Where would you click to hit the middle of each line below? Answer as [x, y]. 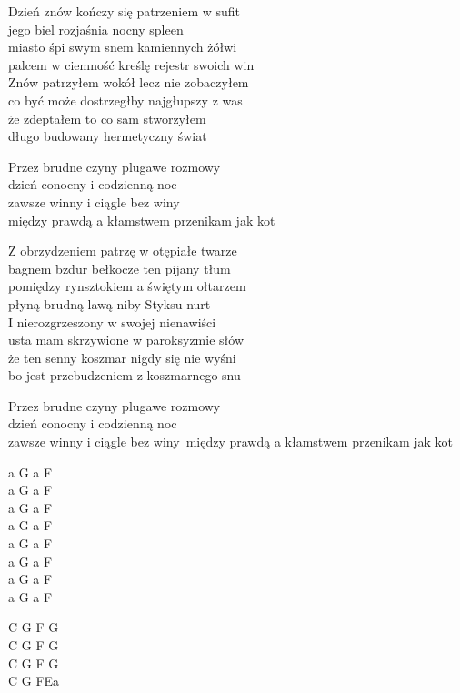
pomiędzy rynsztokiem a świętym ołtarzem [127, 286]
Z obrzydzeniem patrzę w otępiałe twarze [123, 251]
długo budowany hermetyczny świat [108, 136]
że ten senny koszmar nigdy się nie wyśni [122, 357]
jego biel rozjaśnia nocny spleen [96, 29]
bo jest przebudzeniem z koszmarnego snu [125, 375]
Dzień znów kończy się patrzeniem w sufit [125, 11]
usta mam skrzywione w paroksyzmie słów [126, 340]
